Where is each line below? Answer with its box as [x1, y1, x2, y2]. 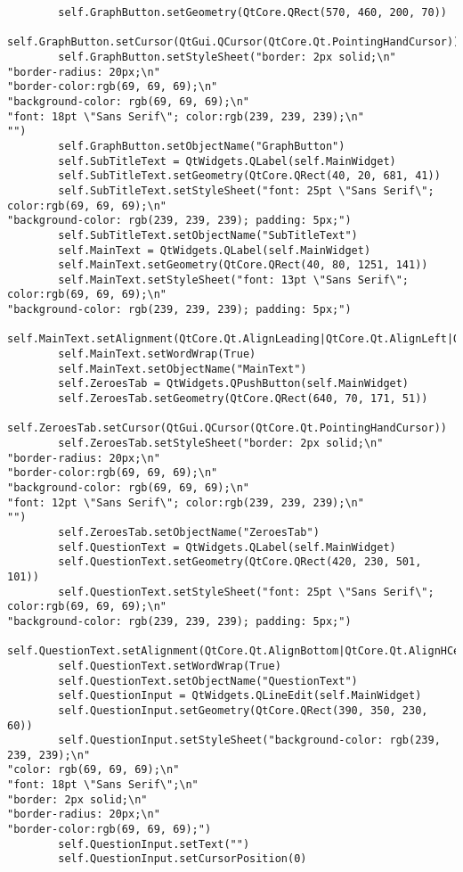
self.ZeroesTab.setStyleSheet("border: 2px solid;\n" [58, 437, 384, 450]
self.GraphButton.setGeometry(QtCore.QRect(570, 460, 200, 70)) [58, 6, 447, 19]
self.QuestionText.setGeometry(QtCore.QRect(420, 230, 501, [58, 555, 422, 569]
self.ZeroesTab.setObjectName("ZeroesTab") [58, 525, 320, 539]
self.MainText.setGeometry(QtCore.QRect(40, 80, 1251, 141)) [58, 259, 428, 272]
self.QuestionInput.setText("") [58, 837, 250, 851]
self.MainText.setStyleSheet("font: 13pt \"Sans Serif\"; [58, 273, 410, 286]
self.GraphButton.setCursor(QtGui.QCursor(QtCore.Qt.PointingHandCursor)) [7, 36, 460, 49]
